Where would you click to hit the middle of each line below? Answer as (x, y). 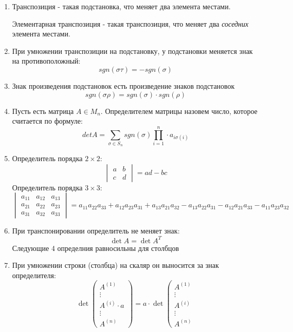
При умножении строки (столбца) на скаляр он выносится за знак (115, 265)
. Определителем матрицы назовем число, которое (179, 111)
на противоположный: (46, 61)
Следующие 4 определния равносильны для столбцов (96, 248)
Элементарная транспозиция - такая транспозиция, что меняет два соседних (130, 23)
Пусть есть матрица (43, 111)
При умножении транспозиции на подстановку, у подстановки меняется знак (132, 51)
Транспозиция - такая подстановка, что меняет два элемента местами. (121, 6)
